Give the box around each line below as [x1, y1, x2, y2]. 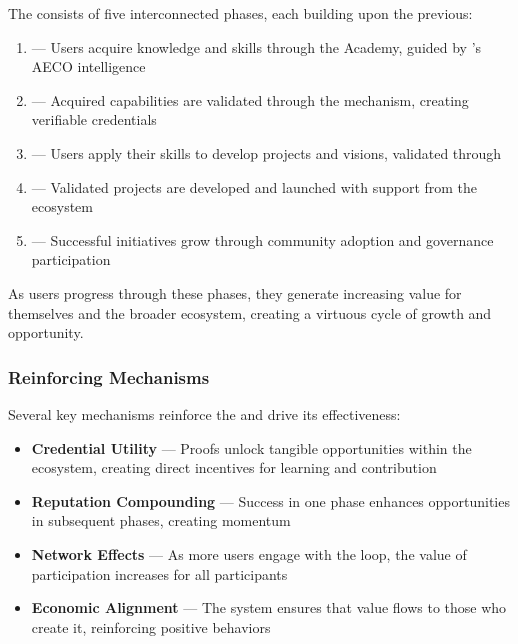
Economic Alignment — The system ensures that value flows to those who [31, 597, 507, 618]
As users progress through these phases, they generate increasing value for [8, 282, 462, 303]
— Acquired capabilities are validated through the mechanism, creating [31, 89, 469, 110]
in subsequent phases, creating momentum [31, 510, 291, 531]
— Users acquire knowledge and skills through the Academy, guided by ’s [31, 36, 482, 57]
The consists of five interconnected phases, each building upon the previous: [8, 3, 473, 23]
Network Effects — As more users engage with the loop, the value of [31, 543, 467, 564]
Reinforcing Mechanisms [8, 364, 210, 389]
